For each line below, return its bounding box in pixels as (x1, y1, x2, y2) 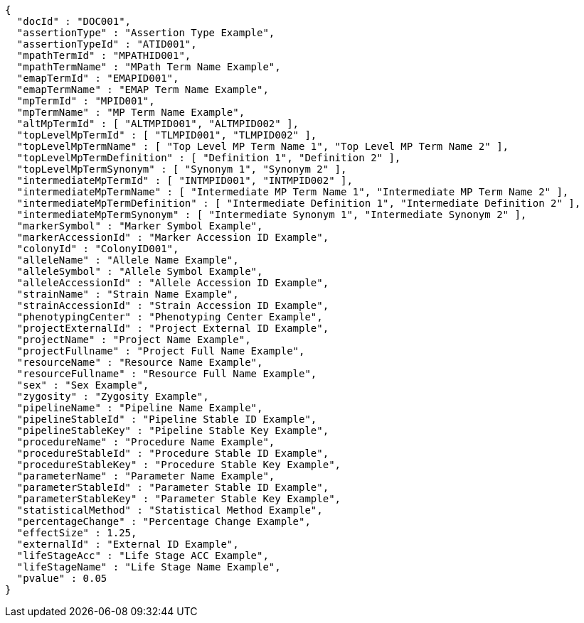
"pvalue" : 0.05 (16, 573, 107, 584)
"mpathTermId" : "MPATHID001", (16, 50, 191, 61)
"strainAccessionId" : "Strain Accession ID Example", (16, 300, 329, 311)
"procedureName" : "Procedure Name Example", (16, 436, 275, 448)
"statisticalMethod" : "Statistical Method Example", (16, 504, 323, 516)
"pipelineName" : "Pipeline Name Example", (16, 402, 263, 413)
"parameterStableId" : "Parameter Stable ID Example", (16, 482, 329, 493)
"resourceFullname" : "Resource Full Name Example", (16, 368, 317, 379)
